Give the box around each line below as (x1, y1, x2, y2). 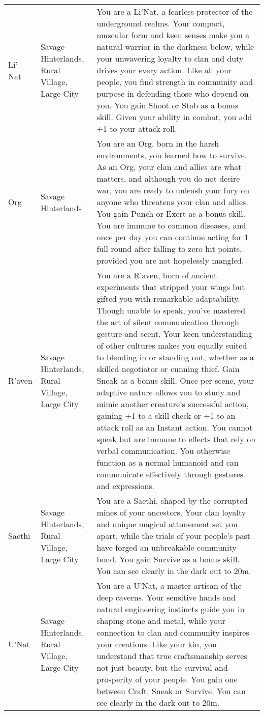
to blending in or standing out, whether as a (96, 351, 254, 363)
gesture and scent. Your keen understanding (96, 328, 253, 339)
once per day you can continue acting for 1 (96, 231, 249, 243)
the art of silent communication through (96, 316, 240, 328)
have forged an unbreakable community (96, 541, 237, 553)
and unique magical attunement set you (96, 518, 238, 530)
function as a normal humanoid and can (96, 456, 239, 468)
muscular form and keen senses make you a (96, 29, 250, 41)
